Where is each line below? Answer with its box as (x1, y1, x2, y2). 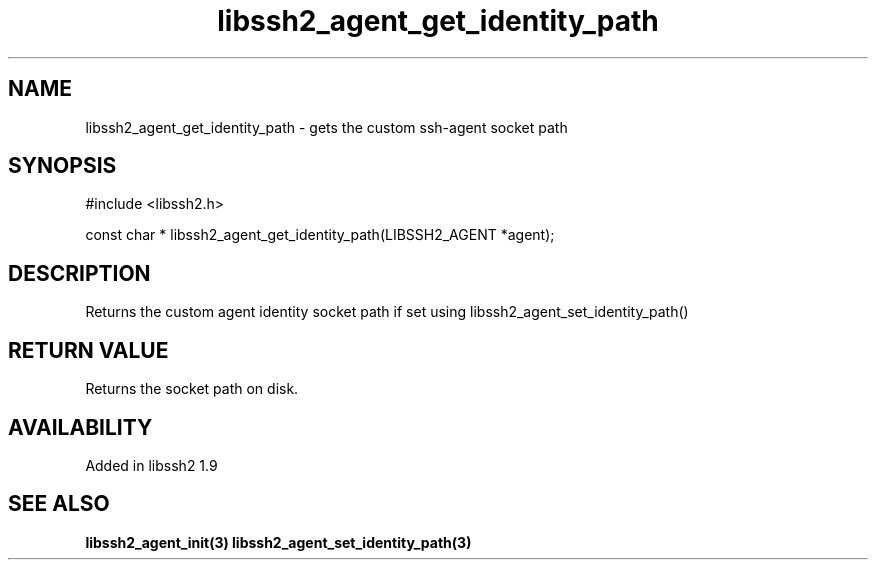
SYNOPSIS (8, 153, 117, 179)
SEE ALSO (8, 491, 110, 517)
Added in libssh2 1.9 (85, 456, 218, 474)
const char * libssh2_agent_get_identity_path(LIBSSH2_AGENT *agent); (85, 226, 555, 244)
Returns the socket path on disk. (85, 380, 299, 398)
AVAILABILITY (8, 414, 153, 440)
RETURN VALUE (8, 337, 169, 363)
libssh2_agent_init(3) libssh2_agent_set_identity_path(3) (85, 533, 472, 551)
